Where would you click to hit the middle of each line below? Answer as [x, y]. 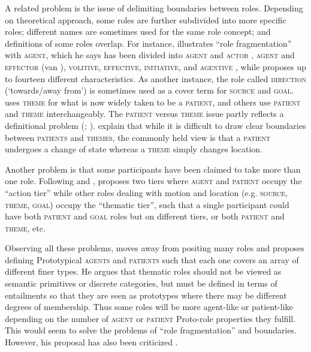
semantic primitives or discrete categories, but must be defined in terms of [141, 283]
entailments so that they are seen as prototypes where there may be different [146, 295]
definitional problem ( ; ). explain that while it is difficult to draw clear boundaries [155, 125]
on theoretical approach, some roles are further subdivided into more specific [146, 19]
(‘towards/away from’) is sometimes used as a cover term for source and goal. [149, 90]
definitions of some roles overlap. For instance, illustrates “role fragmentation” [148, 43]
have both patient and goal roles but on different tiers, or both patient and [145, 216]
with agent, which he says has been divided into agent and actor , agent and [150, 55]
